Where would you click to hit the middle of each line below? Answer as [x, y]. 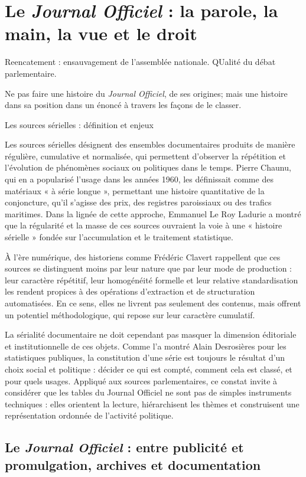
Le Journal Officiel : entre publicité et [124, 447]
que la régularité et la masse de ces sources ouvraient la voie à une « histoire [144, 225]
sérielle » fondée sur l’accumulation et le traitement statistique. [119, 237]
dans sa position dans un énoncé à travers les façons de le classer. [123, 105]
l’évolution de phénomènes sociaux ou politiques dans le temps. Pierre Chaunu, [148, 167]
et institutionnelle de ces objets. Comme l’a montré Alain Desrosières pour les [146, 346]
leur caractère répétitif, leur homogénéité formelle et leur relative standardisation [152, 280]
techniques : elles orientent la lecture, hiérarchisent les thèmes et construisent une [152, 404]
